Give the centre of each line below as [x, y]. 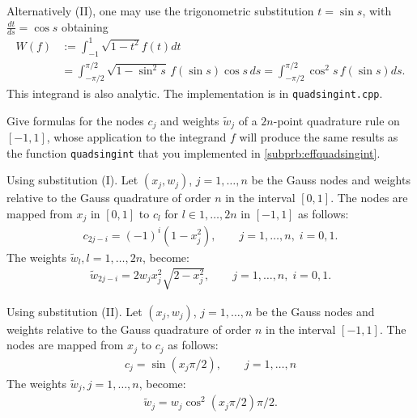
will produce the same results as [319, 137]
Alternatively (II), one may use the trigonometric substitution [160, 11]
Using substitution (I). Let [72, 180]
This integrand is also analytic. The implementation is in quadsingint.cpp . [195, 93]
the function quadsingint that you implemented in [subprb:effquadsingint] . [194, 152]
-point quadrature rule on [336, 120]
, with [377, 11]
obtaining [85, 26]
